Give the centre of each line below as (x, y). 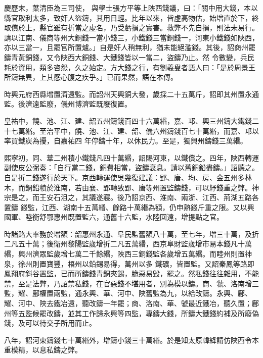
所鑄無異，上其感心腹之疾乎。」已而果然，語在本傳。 (91, 77)
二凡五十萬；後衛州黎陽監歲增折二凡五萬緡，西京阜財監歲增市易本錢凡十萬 (128, 244)
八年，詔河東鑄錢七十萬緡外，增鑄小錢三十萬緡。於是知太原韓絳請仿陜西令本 (131, 340)
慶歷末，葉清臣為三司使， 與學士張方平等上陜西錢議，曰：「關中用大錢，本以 (131, 8)
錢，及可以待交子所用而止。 (50, 323)
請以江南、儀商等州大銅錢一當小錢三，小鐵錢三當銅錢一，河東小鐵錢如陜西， (131, 37)
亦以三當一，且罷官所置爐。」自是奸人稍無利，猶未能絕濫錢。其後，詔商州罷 (130, 47)
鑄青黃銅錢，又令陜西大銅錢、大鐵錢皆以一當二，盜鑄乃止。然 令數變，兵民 (129, 57)
